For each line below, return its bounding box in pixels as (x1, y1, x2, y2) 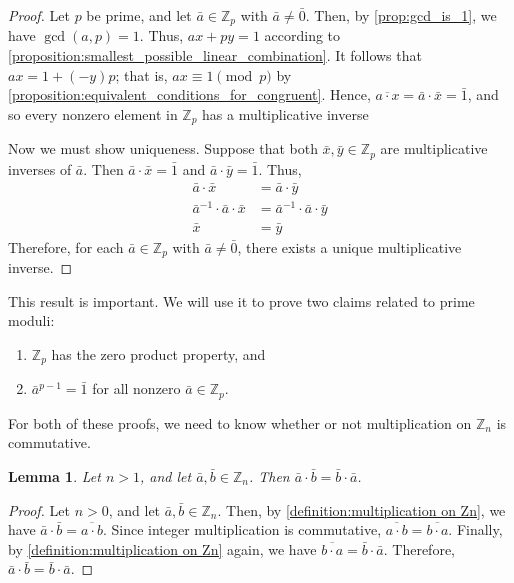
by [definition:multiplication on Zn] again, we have (8, 538, 317, 559)
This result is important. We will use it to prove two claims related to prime (8, 290, 475, 311)
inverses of (8, 158, 72, 179)
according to (264, 25, 341, 46)
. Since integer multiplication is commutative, (102, 519, 382, 540)
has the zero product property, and (51, 343, 266, 364)
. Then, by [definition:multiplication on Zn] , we (217, 499, 506, 520)
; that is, (115, 64, 168, 85)
